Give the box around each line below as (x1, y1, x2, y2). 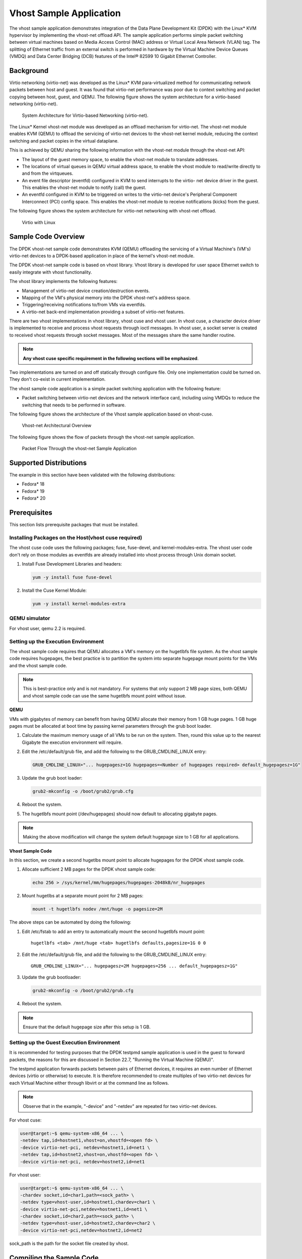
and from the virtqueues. (22, 170, 73, 176)
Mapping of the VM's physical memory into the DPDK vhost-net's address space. (22, 295, 191, 301)
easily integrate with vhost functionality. (9, 269, 93, 275)
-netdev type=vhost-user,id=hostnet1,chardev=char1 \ (20, 1199, 156, 1205)
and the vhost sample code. (9, 662, 67, 668)
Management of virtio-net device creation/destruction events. (22, 288, 150, 294)
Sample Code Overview (9, 232, 85, 241)
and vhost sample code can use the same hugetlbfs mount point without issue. (23, 692, 186, 698)
